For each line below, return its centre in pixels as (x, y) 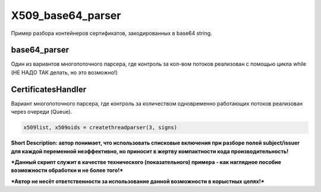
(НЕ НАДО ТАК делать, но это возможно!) (64, 72)
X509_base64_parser (66, 15)
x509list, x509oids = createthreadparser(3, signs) (100, 128)
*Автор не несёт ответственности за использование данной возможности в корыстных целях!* (138, 181)
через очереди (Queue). (42, 112)
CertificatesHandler (49, 89)
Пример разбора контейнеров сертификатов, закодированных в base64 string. (111, 33)
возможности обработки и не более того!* (67, 170)
